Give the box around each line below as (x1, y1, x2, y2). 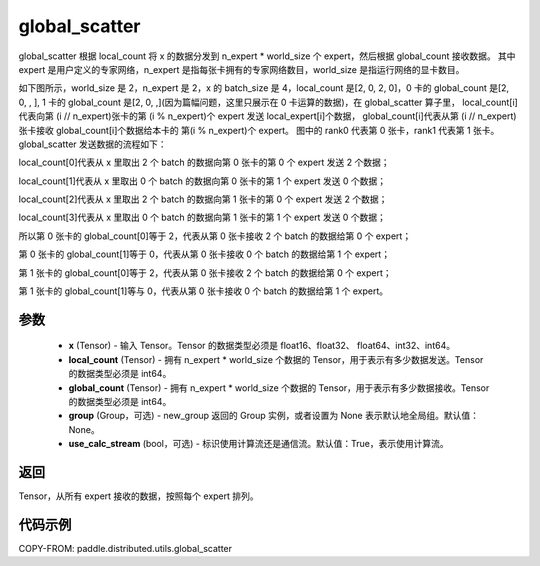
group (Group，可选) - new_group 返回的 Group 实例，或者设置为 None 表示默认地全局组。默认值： (68, 410, 480, 422)
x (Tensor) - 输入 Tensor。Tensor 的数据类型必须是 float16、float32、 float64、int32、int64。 (68, 340, 455, 352)
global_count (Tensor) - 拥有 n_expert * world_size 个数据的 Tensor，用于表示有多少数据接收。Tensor (68, 381, 490, 394)
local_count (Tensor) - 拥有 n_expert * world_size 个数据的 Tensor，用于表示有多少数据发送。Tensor (68, 353, 484, 365)
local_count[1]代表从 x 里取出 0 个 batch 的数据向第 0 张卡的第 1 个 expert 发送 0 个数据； (18, 175, 387, 187)
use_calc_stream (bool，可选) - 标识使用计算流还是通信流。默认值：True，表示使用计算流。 (68, 438, 449, 450)
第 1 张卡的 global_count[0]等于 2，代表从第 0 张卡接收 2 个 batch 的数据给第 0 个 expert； (18, 266, 392, 279)
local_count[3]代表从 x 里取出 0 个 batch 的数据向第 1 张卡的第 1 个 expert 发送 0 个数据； (18, 211, 387, 224)
